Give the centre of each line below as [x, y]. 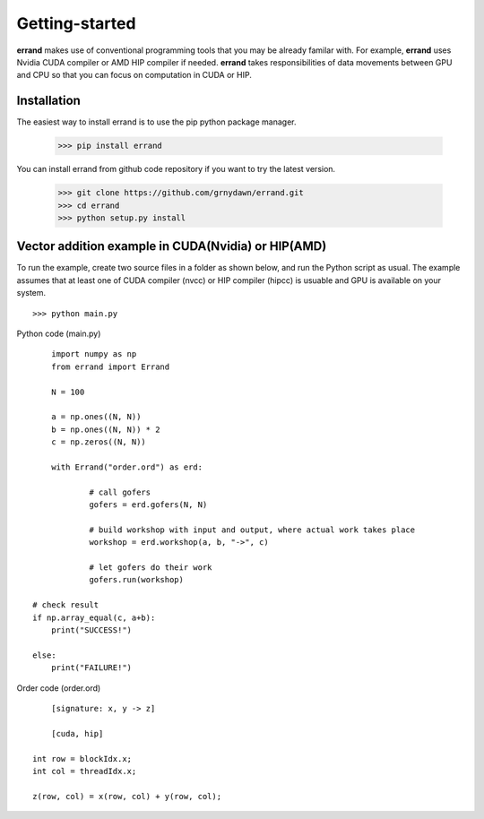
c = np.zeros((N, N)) [99, 442]
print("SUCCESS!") [91, 630]
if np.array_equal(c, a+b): [94, 617]
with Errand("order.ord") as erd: [127, 467]
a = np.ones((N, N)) [96, 417]
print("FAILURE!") [91, 668]
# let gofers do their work [151, 568]
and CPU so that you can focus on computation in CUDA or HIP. [134, 75]
